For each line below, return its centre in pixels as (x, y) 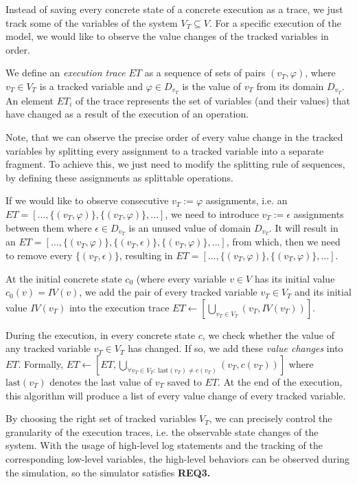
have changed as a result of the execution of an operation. (127, 114)
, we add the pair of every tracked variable (168, 292)
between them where (49, 227)
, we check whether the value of (268, 334)
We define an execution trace (66, 73)
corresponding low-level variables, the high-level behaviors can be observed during (178, 458)
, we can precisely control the (270, 418)
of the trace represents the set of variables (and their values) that (213, 100)
